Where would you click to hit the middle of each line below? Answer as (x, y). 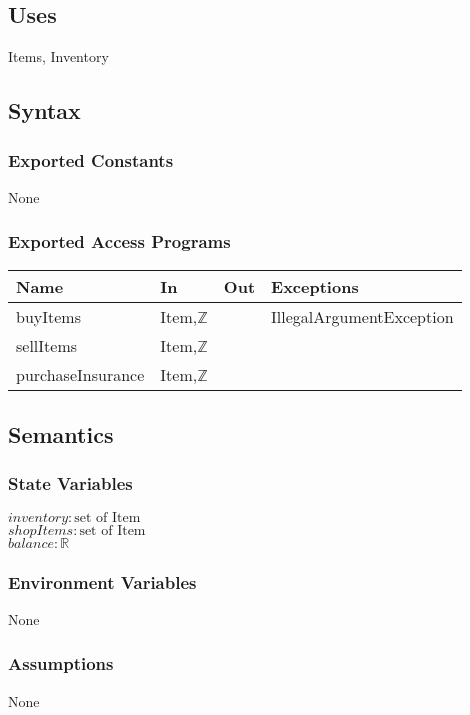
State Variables (70, 483)
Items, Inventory (58, 56)
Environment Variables (102, 581)
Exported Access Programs (119, 241)
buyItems (48, 316)
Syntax (44, 110)
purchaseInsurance (80, 374)
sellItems (47, 345)
